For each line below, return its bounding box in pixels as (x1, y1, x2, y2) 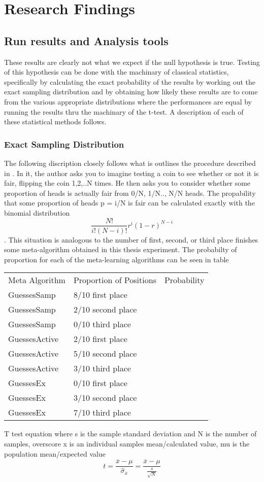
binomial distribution (4, 207, 70, 218)
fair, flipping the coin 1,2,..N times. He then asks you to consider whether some (4, 178, 251, 188)
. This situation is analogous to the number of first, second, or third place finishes (4, 234, 258, 245)
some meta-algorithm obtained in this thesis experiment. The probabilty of (4, 244, 237, 255)
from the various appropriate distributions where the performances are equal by (4, 96, 252, 107)
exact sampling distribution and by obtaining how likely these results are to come (4, 86, 258, 97)
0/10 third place (73, 318, 131, 330)
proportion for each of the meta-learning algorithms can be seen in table (4, 254, 229, 264)
